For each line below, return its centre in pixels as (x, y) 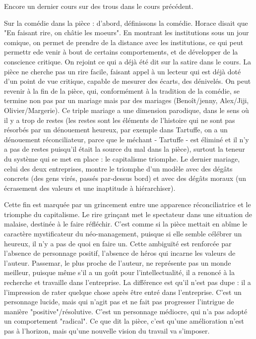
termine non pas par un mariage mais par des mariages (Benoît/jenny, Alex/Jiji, (127, 100)
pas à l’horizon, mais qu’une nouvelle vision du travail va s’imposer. (107, 331)
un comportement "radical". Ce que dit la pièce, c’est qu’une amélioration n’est (124, 321)
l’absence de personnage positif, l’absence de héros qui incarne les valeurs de (120, 253)
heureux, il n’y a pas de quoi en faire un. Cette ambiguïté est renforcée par (118, 243)
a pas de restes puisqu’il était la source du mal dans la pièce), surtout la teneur (125, 149)
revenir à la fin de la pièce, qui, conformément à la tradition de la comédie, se (122, 90)
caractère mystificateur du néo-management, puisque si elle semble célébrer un (123, 234)
